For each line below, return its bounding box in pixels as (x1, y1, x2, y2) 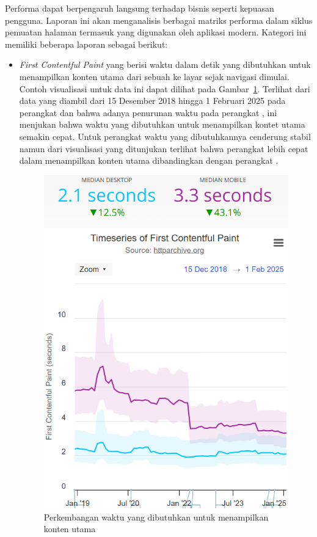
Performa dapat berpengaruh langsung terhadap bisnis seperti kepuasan (5, 2, 274, 14)
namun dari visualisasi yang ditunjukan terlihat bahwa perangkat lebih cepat (19, 142, 308, 155)
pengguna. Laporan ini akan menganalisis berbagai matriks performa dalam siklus (5, 13, 313, 26)
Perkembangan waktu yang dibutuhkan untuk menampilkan (43, 510, 269, 523)
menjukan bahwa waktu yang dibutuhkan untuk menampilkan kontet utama (19, 118, 305, 131)
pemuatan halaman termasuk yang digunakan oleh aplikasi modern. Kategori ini (5, 26, 307, 38)
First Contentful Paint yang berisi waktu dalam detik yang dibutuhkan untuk (19, 58, 311, 71)
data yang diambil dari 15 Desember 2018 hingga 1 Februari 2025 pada (19, 94, 286, 107)
